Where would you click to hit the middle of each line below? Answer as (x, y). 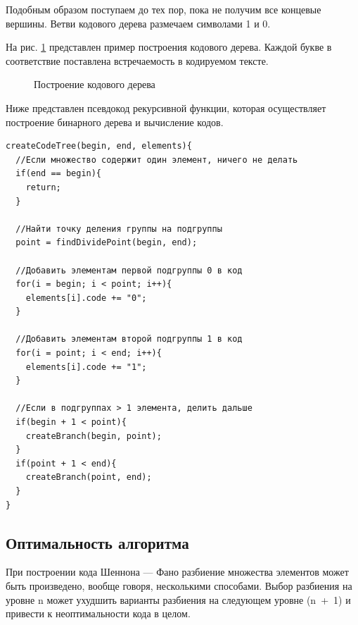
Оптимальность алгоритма (97, 542)
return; (43, 187)
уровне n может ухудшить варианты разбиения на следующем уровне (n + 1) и (178, 599)
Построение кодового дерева (95, 84)
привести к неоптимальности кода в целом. (98, 613)
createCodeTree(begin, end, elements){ (99, 146)
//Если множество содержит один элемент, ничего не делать (157, 160)
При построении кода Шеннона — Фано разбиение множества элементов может (177, 572)
